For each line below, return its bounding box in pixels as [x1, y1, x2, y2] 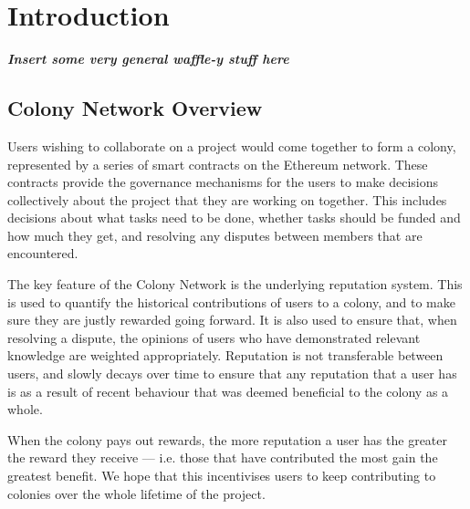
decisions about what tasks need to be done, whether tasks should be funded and [7, 208, 461, 227]
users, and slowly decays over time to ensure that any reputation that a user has [7, 364, 457, 383]
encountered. [7, 244, 78, 263]
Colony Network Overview [7, 94, 263, 122]
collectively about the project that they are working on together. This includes [7, 190, 447, 209]
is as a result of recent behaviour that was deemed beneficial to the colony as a [7, 381, 449, 400]
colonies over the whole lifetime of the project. [7, 483, 266, 503]
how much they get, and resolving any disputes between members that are [7, 225, 423, 244]
